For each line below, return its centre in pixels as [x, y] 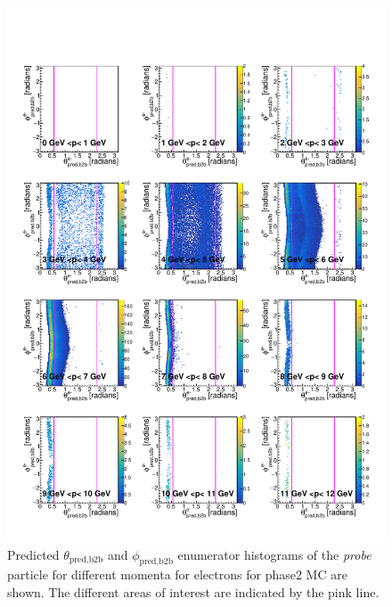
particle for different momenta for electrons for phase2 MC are [177, 574]
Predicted [33, 554]
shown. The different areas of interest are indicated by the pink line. [193, 591]
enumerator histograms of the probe [274, 554]
